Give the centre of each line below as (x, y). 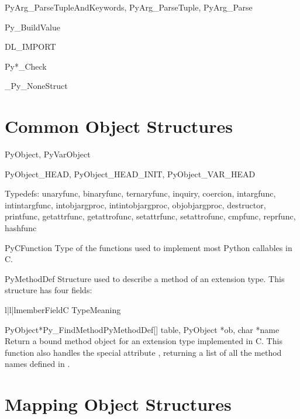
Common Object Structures (119, 126)
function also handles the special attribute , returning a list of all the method (143, 352)
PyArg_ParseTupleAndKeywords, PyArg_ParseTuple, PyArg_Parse (129, 7)
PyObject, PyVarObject (48, 154)
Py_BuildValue (32, 27)
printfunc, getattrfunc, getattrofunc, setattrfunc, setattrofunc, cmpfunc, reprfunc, (150, 216)
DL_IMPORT (30, 47)
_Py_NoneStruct (36, 86)
